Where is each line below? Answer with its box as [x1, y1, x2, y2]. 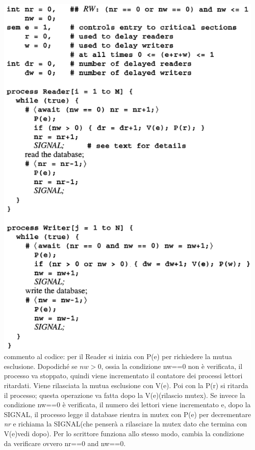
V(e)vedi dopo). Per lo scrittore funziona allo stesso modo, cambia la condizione [4, 428, 244, 439]
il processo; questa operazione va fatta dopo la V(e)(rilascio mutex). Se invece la [4, 390, 245, 400]
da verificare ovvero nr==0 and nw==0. [4, 438, 126, 448]
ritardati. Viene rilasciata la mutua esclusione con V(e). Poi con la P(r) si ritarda [4, 380, 248, 391]
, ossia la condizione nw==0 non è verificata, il [101, 361, 243, 371]
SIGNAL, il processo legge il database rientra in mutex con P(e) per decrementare [4, 409, 251, 419]
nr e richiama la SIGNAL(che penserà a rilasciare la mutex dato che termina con [4, 419, 247, 429]
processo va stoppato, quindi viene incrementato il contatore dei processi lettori [4, 370, 243, 381]
